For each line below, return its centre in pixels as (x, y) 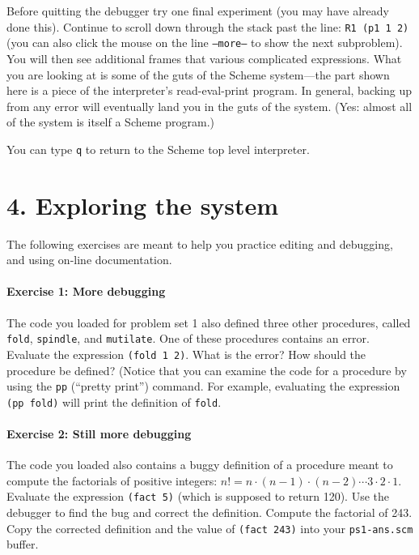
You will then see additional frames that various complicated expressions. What (204, 58)
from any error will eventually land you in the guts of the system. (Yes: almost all (209, 106)
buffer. (23, 544)
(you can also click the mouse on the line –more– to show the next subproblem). (205, 43)
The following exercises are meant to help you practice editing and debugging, (200, 243)
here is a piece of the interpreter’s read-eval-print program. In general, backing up (209, 90)
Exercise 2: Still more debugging (99, 434)
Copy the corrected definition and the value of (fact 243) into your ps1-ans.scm (210, 528)
